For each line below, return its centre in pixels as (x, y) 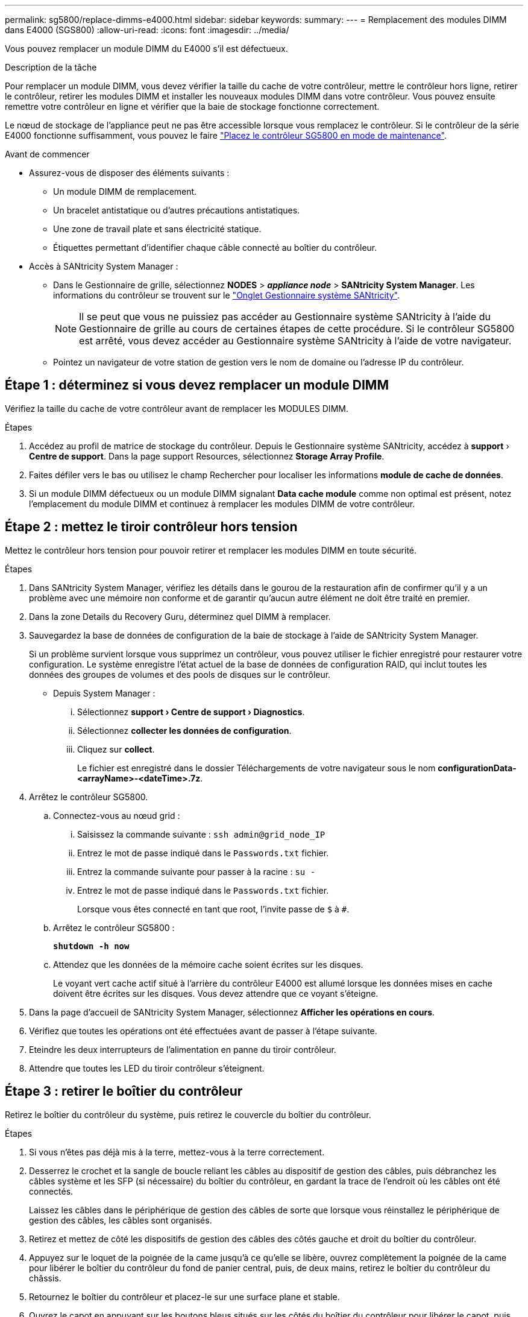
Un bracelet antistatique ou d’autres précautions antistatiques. (177, 210)
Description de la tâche (51, 67)
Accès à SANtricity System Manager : (104, 266)
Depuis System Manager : (104, 693)
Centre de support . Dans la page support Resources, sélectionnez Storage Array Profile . (207, 456)
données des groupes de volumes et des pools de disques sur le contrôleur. (180, 674)
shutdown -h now (91, 946)
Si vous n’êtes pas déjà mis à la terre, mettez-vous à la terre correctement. (177, 1152)
